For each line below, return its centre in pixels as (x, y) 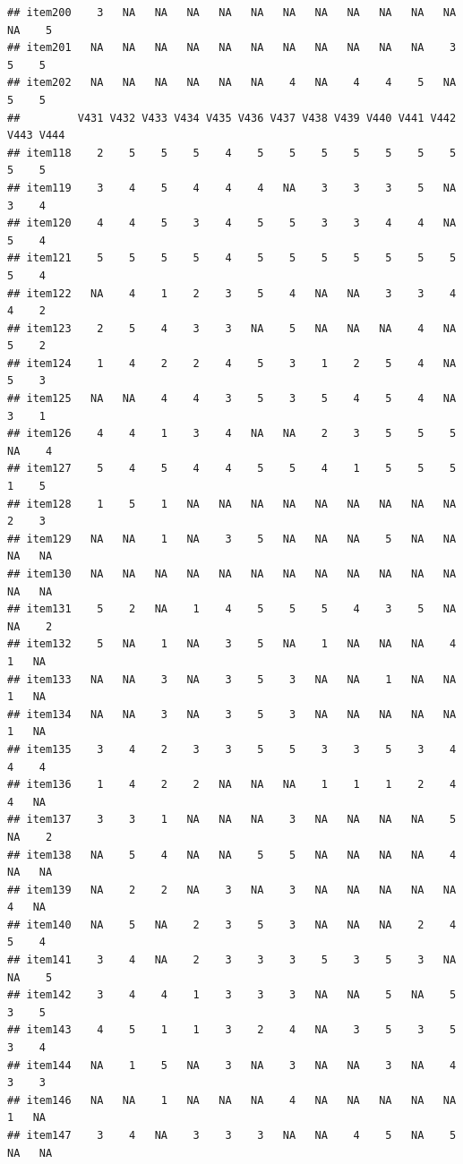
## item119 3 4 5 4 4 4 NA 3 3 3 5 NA (232, 188)
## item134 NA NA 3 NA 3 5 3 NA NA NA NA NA (232, 714)
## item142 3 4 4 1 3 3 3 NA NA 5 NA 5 (232, 995)
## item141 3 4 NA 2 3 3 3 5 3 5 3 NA (232, 960)
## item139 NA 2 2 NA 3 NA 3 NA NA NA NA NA (232, 890)
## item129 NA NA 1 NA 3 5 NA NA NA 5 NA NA (232, 539)
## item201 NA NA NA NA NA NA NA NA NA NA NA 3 (232, 48)
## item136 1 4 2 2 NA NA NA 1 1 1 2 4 (232, 785)
